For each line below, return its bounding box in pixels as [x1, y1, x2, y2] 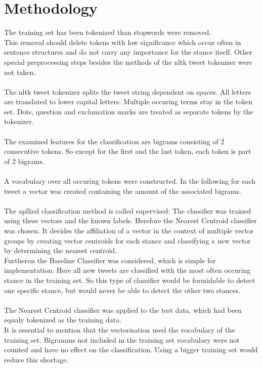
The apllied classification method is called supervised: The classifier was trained [4, 205, 251, 216]
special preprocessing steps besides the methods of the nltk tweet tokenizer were [4, 56, 252, 67]
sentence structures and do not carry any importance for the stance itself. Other [4, 47, 253, 57]
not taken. [4, 66, 36, 77]
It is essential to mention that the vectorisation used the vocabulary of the [4, 324, 235, 335]
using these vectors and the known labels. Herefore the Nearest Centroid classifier [4, 215, 257, 226]
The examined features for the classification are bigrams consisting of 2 [4, 136, 225, 146]
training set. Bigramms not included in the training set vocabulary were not [4, 334, 240, 345]
